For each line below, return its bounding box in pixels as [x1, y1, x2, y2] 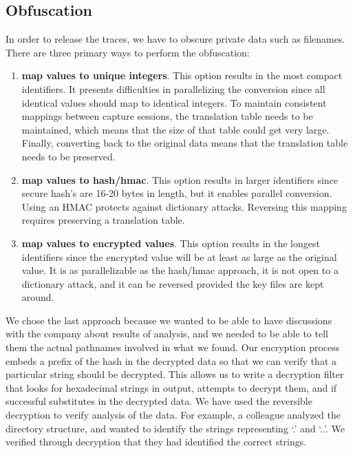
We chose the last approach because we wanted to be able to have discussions [6, 313, 332, 327]
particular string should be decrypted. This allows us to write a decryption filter [6, 367, 344, 381]
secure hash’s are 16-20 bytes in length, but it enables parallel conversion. [21, 186, 332, 200]
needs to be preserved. [21, 149, 116, 163]
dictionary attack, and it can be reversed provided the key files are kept [21, 276, 324, 291]
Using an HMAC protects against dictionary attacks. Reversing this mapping [21, 199, 347, 213]
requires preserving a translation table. [21, 213, 185, 227]
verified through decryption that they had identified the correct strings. [6, 434, 307, 449]
